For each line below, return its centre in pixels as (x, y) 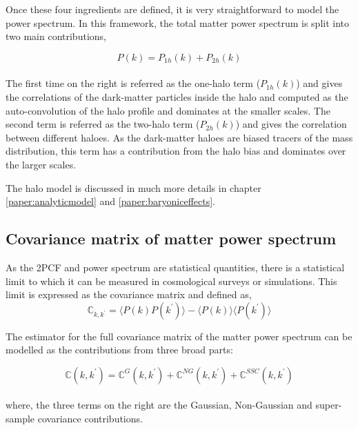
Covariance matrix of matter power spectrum (171, 238)
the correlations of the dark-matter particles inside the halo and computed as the (177, 96)
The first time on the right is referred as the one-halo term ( (133, 83)
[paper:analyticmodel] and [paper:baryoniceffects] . (111, 201)
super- (329, 405)
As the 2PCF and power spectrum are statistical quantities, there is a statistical (175, 267)
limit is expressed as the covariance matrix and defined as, (129, 294)
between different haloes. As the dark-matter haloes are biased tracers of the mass (179, 137)
